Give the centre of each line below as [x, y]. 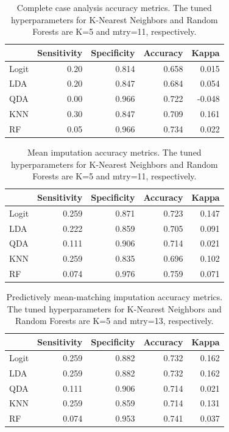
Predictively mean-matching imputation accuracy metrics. [114, 297]
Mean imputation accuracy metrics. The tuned [114, 152]
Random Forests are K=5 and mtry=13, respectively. [114, 321]
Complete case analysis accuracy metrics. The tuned [114, 7]
